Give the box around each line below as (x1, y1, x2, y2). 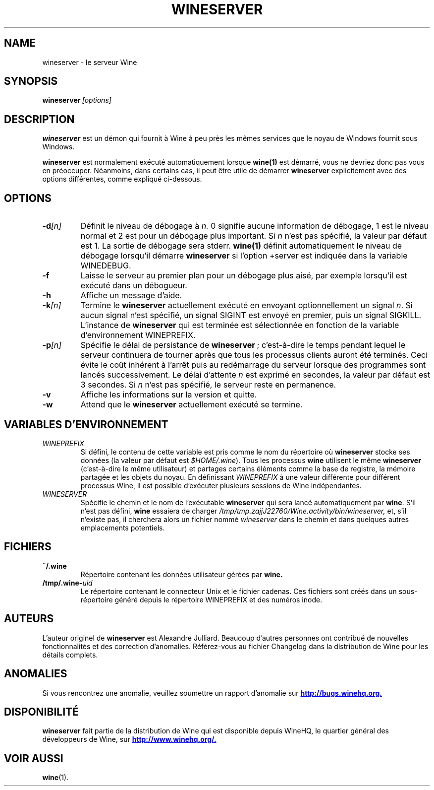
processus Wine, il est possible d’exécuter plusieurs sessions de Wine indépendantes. (80, 481, 362, 490)
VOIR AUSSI (4, 752, 63, 765)
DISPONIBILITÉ (4, 705, 79, 718)
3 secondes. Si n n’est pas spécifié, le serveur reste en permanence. (80, 380, 336, 390)
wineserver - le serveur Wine (42, 58, 137, 66)
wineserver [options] (42, 96, 111, 105)
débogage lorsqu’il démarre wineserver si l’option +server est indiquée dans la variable (80, 251, 408, 261)
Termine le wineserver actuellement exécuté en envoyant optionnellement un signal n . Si (80, 300, 413, 311)
